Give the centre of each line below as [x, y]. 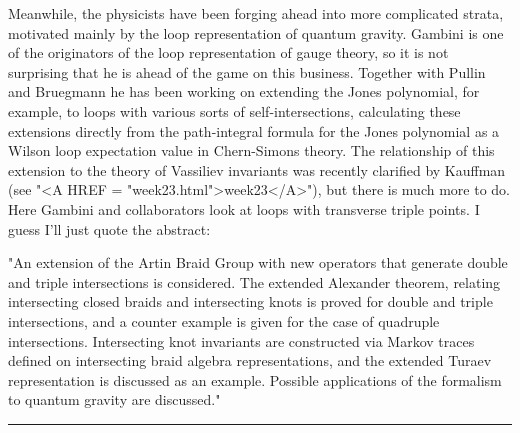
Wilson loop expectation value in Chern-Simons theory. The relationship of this [251, 150]
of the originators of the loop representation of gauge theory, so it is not [228, 52]
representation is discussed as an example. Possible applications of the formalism [255, 379]
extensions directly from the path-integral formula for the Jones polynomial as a [254, 130]
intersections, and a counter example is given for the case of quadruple [224, 320]
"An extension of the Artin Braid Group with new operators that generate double [258, 262]
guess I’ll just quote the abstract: [109, 228]
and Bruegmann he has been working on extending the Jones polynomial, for [244, 91]
